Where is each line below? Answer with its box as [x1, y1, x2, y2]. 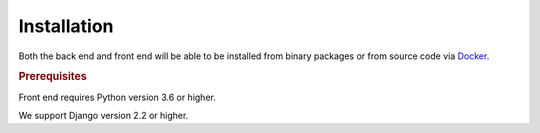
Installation [18, 15, 114, 37]
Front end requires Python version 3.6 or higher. [18, 91, 217, 103]
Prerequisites [18, 70, 87, 84]
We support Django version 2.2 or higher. [18, 109, 189, 121]
